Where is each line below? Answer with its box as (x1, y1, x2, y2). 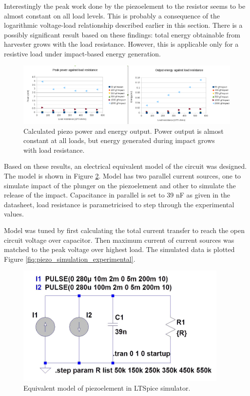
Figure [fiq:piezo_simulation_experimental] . (4, 253, 135, 264)
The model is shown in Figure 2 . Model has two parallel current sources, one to (4, 171, 241, 181)
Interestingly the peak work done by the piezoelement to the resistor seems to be (4, 1, 246, 11)
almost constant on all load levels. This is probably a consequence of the (4, 10, 220, 20)
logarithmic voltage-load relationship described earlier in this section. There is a (4, 20, 243, 30)
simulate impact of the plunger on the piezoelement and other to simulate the (4, 180, 236, 190)
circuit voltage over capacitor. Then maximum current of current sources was (4, 234, 234, 245)
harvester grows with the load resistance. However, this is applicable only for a (4, 39, 239, 49)
